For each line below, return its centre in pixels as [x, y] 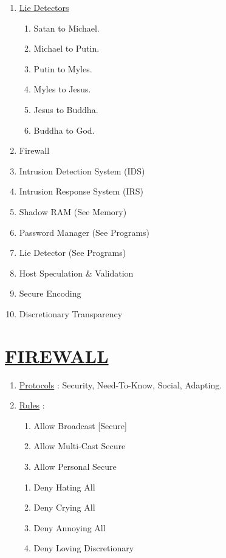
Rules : [32, 405]
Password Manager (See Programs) [84, 232]
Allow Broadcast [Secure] [80, 425]
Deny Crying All [64, 507]
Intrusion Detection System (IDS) [82, 170]
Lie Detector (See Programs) [73, 253]
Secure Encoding [50, 293]
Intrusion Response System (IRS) [81, 191]
